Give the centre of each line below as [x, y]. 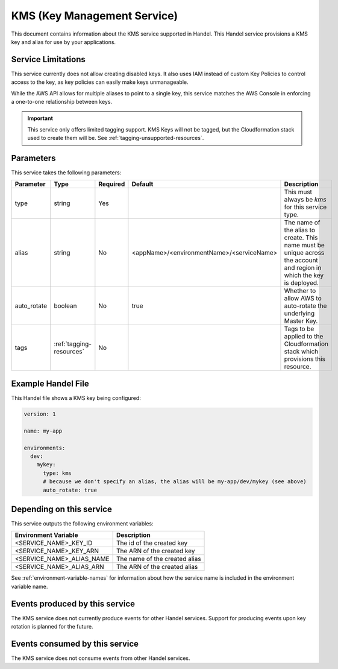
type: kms [58, 473]
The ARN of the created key [155, 551]
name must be [304, 246]
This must [298, 192]
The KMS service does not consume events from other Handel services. [101, 658]
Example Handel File [50, 383]
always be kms [305, 200]
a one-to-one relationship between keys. [62, 102]
